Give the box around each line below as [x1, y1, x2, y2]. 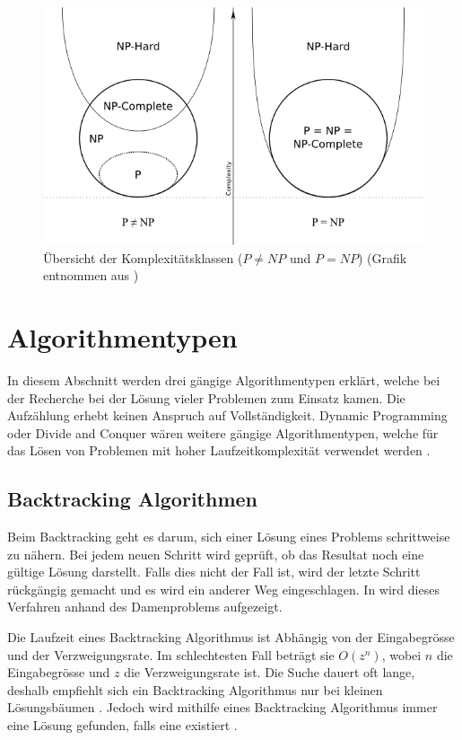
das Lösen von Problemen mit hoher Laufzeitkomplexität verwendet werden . [7, 441, 431, 460]
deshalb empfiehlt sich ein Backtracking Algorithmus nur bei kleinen [7, 680, 383, 699]
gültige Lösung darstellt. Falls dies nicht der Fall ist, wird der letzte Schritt [7, 562, 421, 581]
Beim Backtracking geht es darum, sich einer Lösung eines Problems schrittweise [7, 527, 450, 546]
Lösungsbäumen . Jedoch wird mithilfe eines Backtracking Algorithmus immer [7, 698, 438, 717]
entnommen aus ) [43, 266, 139, 285]
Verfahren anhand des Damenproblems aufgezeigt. [7, 597, 283, 616]
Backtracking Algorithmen [7, 485, 258, 513]
